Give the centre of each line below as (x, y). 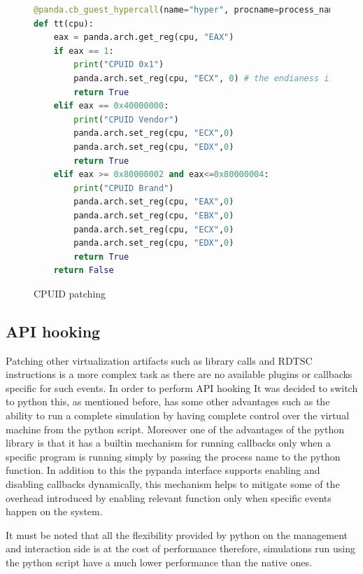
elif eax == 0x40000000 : (111, 106)
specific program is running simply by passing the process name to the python (173, 456)
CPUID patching (70, 293)
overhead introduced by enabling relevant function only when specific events (169, 497)
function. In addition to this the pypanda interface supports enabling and (163, 470)
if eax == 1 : (84, 51)
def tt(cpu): (64, 23)
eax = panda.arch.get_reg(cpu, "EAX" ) (144, 37)
